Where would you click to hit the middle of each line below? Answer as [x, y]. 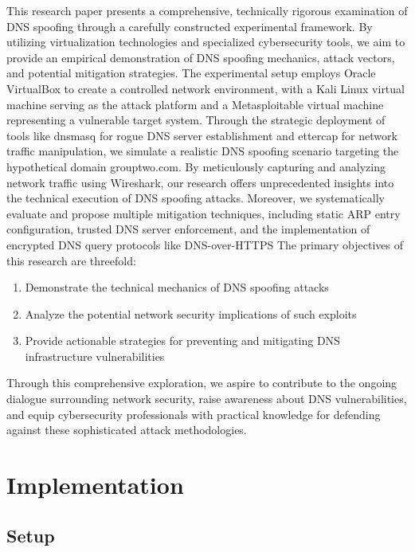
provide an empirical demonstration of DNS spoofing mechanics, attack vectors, [201, 57]
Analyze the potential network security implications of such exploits [191, 313]
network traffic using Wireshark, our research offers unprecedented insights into [200, 182]
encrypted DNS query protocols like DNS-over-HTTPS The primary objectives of [205, 244]
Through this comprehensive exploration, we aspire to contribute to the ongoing [202, 383]
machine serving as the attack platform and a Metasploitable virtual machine [195, 104]
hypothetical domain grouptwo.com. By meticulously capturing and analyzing [196, 166]
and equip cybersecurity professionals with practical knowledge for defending [194, 414]
